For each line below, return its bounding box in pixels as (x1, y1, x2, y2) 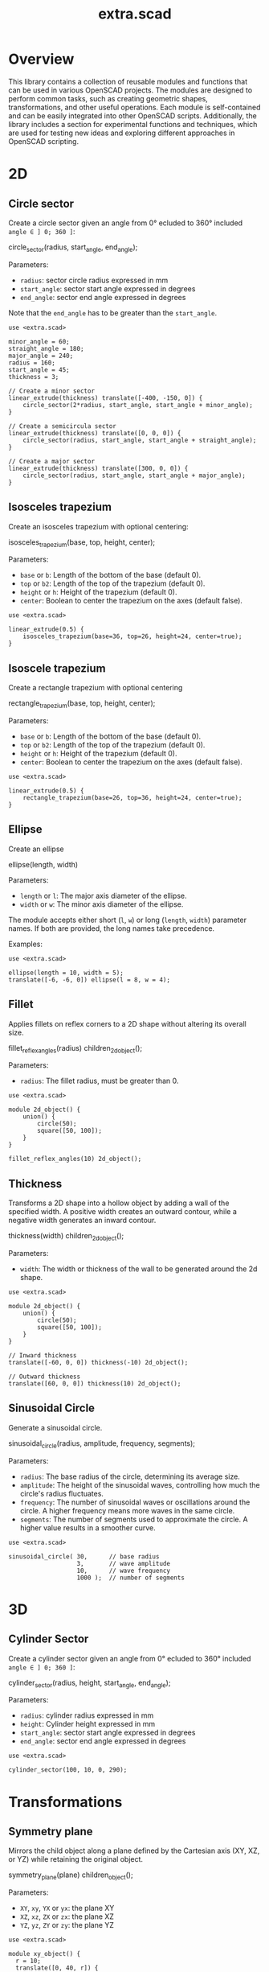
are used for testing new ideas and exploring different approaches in (8, 128, 235, 138)
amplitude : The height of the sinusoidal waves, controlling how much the (19, 1480, 261, 1489)
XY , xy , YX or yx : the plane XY (19, 1904, 115, 1913)
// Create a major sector (8, 457, 95, 465)
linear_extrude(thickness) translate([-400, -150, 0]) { (8, 393, 203, 402)
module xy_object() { (8, 1950, 81, 1958)
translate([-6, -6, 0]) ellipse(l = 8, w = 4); (8, 975, 171, 984)
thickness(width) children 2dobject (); (8, 1231, 124, 1242)
